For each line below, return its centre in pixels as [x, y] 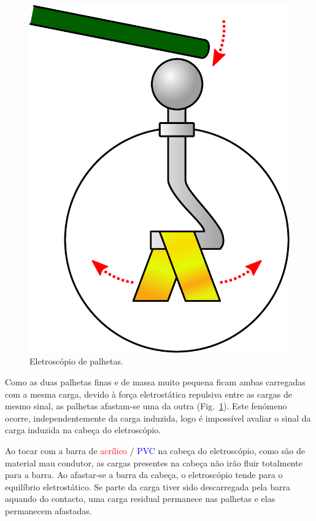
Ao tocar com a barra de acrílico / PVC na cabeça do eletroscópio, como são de [155, 450]
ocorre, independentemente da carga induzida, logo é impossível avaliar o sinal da [158, 418]
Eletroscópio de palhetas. [76, 361]
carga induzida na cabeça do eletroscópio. [83, 430]
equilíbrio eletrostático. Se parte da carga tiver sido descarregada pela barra [148, 486]
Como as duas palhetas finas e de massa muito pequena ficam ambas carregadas [155, 381]
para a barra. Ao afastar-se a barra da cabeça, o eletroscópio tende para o [144, 475]
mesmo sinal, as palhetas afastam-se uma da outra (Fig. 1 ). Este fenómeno [146, 406]
